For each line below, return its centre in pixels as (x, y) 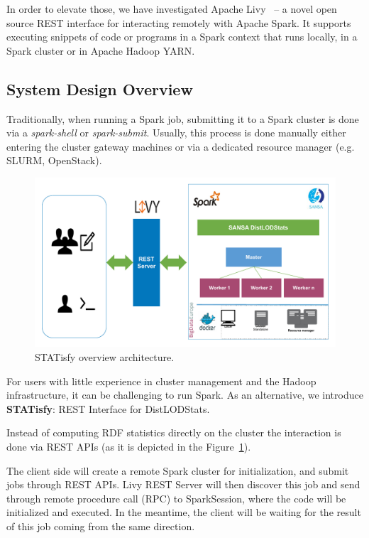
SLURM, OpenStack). (54, 160)
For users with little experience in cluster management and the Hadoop (161, 381)
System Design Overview (100, 88)
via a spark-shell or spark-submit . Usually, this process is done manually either (176, 133)
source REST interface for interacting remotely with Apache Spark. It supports (179, 22)
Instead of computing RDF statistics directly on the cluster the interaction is (174, 432)
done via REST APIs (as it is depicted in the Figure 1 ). (129, 447)
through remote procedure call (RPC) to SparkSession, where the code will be (176, 498)
